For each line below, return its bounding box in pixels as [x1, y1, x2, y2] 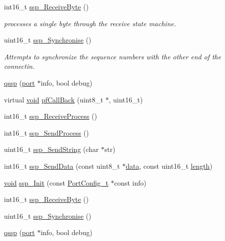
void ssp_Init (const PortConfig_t [4, 177, 109, 188]
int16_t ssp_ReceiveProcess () [4, 111, 97, 121]
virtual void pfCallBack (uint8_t [4, 94, 103, 104]
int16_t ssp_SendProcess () [4, 127, 89, 138]
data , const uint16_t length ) [126, 160, 213, 171]
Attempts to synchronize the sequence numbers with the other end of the [4, 51, 221, 61]
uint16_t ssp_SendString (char [4, 144, 99, 154]
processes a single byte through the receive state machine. [4, 18, 176, 28]
